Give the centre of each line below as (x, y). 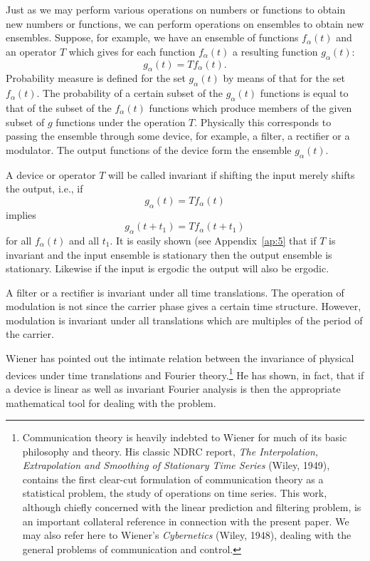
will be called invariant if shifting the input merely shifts (232, 174)
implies (21, 214)
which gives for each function (132, 51)
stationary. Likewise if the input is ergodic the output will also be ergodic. (168, 268)
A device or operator (51, 174)
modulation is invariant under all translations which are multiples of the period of (184, 320)
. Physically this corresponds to (263, 122)
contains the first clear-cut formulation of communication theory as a (173, 479)
